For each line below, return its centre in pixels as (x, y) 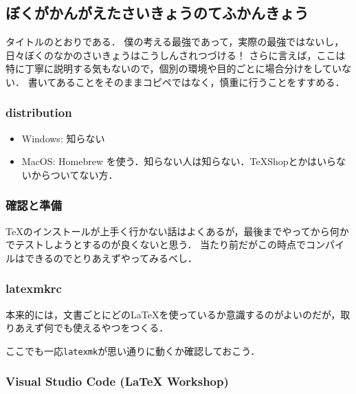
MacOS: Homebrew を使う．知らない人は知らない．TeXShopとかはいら (179, 161)
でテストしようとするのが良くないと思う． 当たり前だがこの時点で (156, 244)
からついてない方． (75, 174)
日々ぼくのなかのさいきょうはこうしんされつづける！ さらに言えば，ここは (176, 55)
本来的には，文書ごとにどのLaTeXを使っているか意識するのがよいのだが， (173, 314)
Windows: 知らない (63, 138)
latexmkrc (34, 288)
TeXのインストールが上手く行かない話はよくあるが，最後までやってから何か (177, 231)
